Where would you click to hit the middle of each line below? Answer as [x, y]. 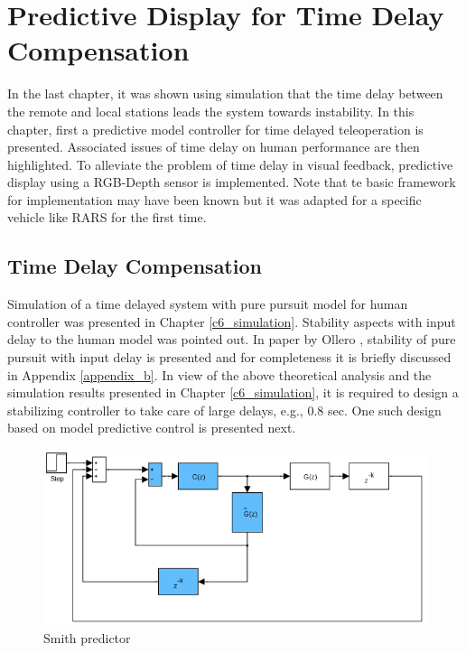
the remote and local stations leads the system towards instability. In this [211, 111]
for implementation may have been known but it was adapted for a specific [214, 199]
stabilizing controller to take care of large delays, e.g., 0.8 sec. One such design [224, 410]
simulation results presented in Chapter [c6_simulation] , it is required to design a [233, 392]
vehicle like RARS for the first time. [107, 217]
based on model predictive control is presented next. [152, 428]
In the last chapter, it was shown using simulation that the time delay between [225, 93]
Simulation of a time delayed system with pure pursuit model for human [208, 304]
